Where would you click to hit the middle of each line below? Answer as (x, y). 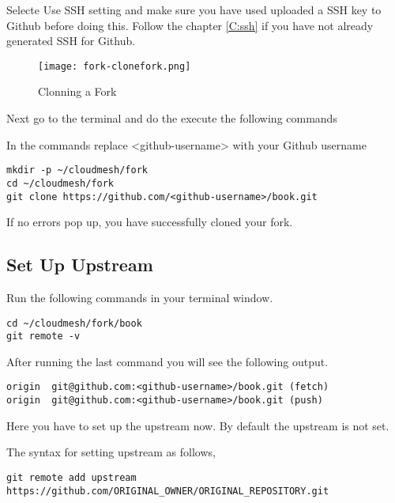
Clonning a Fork (77, 91)
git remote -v (43, 337)
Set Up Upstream (80, 265)
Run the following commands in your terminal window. (140, 297)
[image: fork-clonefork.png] (115, 66)
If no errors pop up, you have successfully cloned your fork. (150, 222)
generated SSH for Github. (71, 41)
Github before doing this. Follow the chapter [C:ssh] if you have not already (190, 25)
